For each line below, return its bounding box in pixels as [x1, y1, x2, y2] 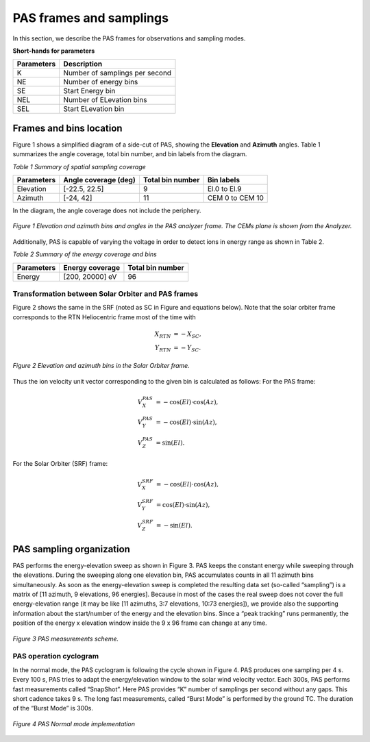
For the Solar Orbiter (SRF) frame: [12, 460, 108, 468]
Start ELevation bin [63, 104, 125, 114]
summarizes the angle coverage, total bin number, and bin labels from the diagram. [12, 150, 247, 158]
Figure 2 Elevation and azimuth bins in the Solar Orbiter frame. [12, 362, 190, 370]
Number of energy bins [63, 77, 138, 87]
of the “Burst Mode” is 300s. [12, 704, 94, 713]
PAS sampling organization [12, 543, 130, 555]
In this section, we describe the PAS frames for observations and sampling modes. [12, 34, 246, 42]
